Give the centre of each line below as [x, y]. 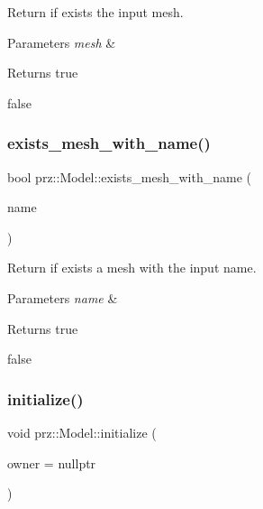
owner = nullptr [52, 463]
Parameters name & [63, 297]
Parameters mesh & [62, 42]
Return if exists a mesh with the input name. [132, 268]
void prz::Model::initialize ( [82, 432]
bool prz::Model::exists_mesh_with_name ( [129, 176]
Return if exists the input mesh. [95, 12]
